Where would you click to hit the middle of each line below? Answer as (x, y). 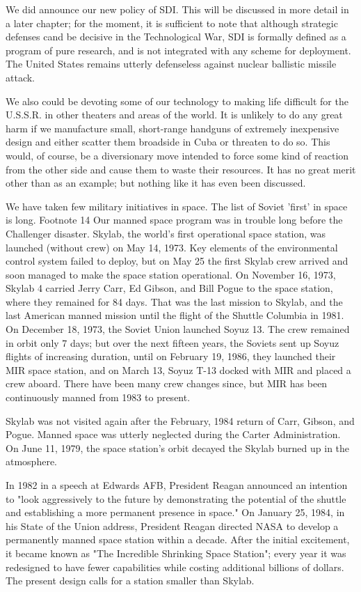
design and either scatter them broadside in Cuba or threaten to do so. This (168, 142)
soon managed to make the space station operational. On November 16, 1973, (171, 274)
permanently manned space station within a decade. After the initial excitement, (178, 539)
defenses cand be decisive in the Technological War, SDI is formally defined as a (176, 37)
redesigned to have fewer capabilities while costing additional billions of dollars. (175, 567)
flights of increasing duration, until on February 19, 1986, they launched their (171, 356)
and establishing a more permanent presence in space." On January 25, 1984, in (175, 512)
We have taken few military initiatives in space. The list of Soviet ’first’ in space (177, 206)
